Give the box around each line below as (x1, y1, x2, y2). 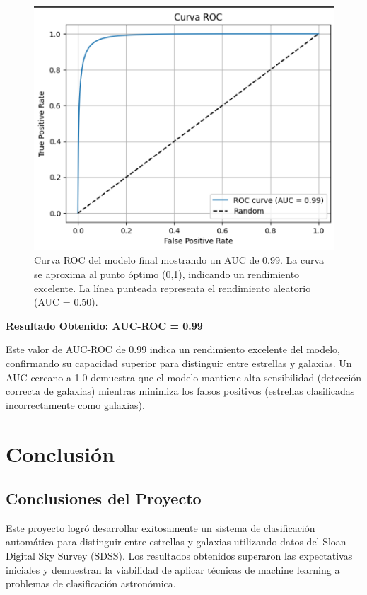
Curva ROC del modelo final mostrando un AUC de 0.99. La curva (34, 253, 325, 267)
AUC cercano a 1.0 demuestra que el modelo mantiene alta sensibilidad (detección (6, 369, 362, 384)
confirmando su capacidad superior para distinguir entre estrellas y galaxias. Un (6, 355, 352, 370)
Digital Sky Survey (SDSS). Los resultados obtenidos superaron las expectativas (6, 548, 353, 563)
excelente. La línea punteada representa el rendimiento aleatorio (34, 280, 311, 295)
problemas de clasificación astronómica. (6, 576, 176, 591)
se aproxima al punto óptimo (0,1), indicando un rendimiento (34, 266, 300, 281)
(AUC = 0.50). (34, 294, 98, 309)
